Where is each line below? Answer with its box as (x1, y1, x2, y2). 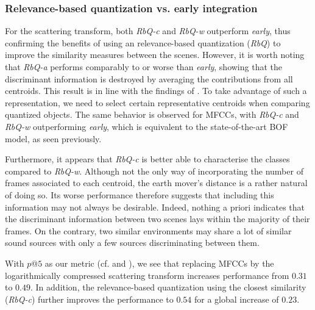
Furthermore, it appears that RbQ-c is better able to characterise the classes (5, 153, 290, 165)
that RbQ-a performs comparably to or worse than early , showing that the (5, 60, 282, 73)
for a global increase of (194, 292, 279, 305)
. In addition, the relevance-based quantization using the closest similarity (30, 281, 306, 294)
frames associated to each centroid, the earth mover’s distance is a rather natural (5, 176, 308, 189)
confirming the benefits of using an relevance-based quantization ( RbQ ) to (5, 36, 281, 49)
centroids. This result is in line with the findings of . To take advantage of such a (5, 84, 307, 97)
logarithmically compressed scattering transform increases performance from (5, 269, 289, 281)
